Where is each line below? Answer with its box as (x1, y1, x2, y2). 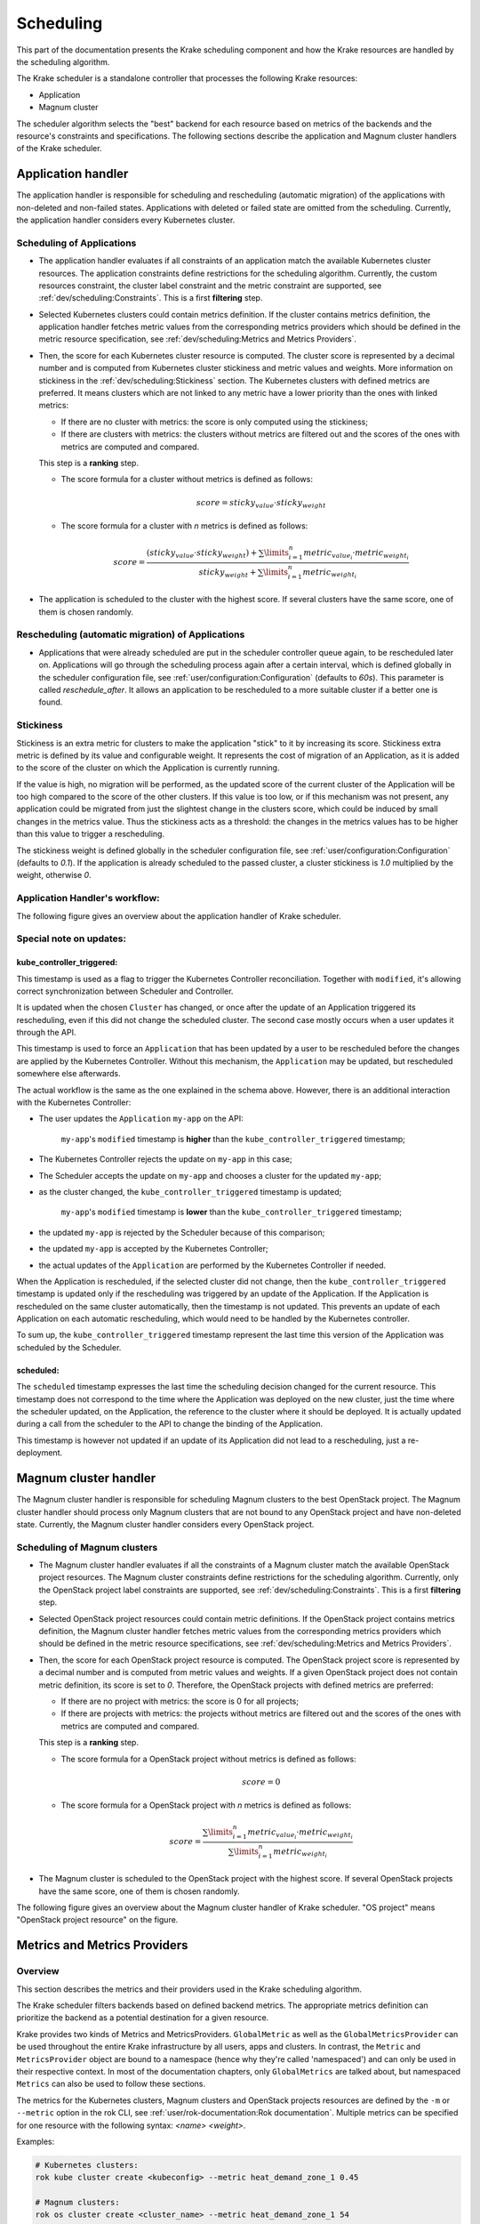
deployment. (16, 1447, 62, 1458)
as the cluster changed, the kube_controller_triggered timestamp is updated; (38, 1186, 342, 1197)
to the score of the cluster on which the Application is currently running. (16, 762, 280, 773)
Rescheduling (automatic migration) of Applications (16, 628, 245, 641)
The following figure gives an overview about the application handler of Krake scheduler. (16, 910, 341, 921)
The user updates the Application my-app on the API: (38, 1113, 244, 1124)
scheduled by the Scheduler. (16, 1342, 122, 1352)
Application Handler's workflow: (16, 892, 160, 905)
